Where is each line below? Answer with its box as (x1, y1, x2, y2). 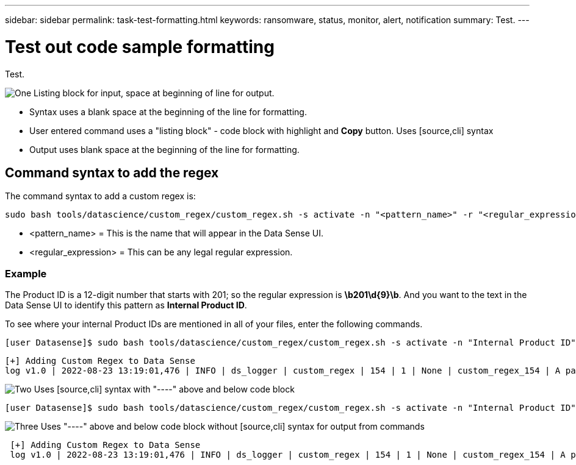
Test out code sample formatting (5, 36, 275, 57)
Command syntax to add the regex (5, 165, 219, 180)
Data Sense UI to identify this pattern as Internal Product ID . (5, 300, 247, 311)
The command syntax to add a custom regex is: (5, 191, 196, 202)
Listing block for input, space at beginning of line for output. (34, 87, 275, 98)
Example (5, 267, 47, 280)
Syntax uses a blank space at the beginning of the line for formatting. (29, 106, 307, 117)
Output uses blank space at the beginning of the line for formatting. (29, 144, 300, 155)
